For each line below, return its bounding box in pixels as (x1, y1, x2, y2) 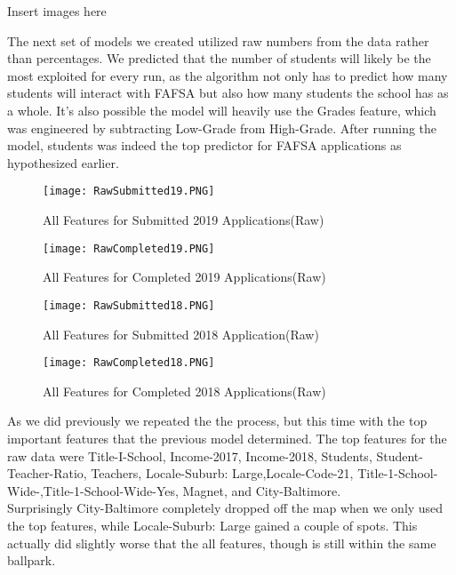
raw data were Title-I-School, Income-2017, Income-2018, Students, (7, 446, 372, 465)
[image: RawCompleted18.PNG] (43, 356, 215, 370)
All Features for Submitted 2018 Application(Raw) (43, 324, 319, 343)
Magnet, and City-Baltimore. (182, 481, 341, 499)
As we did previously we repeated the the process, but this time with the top (7, 411, 428, 430)
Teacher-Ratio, (7, 464, 87, 483)
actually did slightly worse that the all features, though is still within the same (7, 533, 436, 552)
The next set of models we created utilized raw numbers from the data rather (7, 31, 429, 50)
